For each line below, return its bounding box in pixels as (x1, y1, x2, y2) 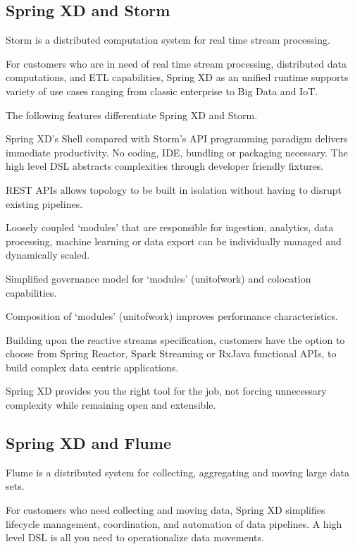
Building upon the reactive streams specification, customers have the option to (6, 332, 345, 347)
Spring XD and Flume (6, 432, 171, 454)
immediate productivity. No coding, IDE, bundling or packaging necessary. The (6, 144, 348, 159)
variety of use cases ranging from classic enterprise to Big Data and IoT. (6, 83, 318, 98)
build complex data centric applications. (6, 359, 179, 374)
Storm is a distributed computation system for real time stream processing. (6, 32, 330, 47)
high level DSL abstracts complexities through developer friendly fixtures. (6, 159, 324, 173)
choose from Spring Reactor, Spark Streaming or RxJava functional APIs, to (6, 346, 337, 361)
